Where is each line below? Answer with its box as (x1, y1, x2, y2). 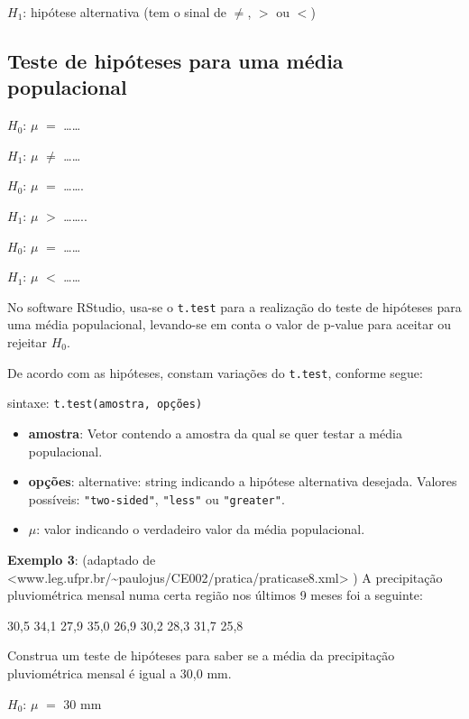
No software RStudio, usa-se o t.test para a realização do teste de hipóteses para (7, 297, 462, 316)
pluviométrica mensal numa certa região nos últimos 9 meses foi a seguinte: (7, 585, 423, 604)
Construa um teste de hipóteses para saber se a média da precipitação (7, 646, 395, 665)
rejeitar (7, 333, 48, 351)
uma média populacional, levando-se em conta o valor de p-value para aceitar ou (7, 315, 452, 334)
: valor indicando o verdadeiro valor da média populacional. (36, 520, 365, 539)
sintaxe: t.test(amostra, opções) (7, 393, 203, 412)
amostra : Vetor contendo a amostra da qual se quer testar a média (28, 423, 402, 442)
